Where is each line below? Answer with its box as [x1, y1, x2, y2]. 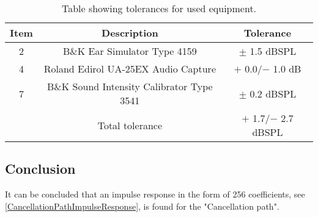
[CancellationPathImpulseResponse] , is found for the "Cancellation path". [5, 199, 279, 212]
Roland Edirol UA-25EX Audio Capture [43, 62, 216, 76]
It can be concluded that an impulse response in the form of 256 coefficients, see [5, 188, 305, 201]
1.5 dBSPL [250, 44, 297, 58]
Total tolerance [97, 118, 163, 132]
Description [102, 26, 158, 40]
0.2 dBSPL [250, 86, 297, 101]
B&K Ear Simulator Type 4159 [62, 44, 197, 58]
